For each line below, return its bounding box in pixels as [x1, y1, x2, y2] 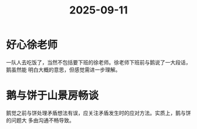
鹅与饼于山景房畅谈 [6, 89, 99, 103]
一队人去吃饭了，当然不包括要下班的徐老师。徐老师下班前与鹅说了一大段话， [6, 59, 191, 66]
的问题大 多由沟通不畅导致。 [6, 117, 74, 124]
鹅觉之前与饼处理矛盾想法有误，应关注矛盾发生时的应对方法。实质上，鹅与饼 [6, 109, 191, 116]
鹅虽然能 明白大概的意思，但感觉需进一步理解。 [6, 66, 121, 73]
